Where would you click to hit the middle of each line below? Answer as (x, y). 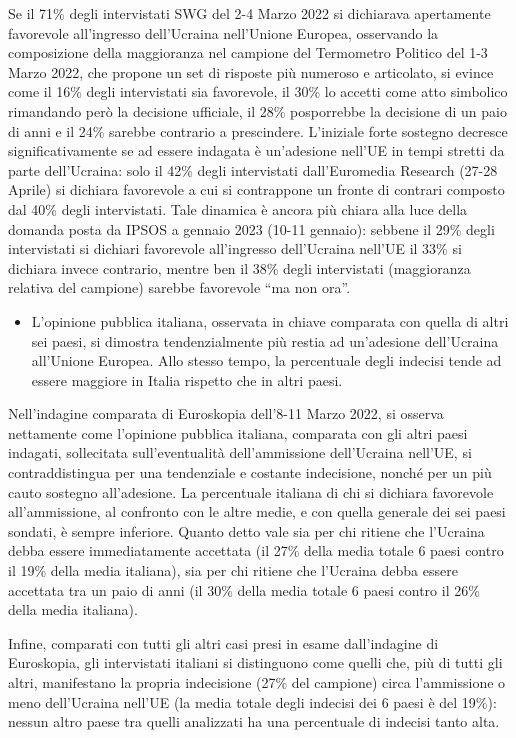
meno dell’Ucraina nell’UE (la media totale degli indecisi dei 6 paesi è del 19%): (252, 701)
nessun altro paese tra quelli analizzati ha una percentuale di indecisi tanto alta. (254, 721)
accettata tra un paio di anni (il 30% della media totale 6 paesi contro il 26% (244, 589)
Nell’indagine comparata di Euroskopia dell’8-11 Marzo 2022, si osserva (226, 413)
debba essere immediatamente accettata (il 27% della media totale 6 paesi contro (256, 550)
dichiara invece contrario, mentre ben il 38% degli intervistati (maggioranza (239, 267)
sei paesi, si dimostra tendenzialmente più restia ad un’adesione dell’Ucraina (265, 340)
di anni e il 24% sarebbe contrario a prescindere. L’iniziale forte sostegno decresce (258, 130)
